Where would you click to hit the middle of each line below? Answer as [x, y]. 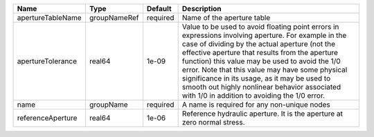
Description [202, 9]
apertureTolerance [47, 61]
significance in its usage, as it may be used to [256, 78]
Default [159, 9]
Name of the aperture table [226, 18]
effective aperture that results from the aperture [260, 53]
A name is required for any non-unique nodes [256, 105]
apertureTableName [50, 18]
